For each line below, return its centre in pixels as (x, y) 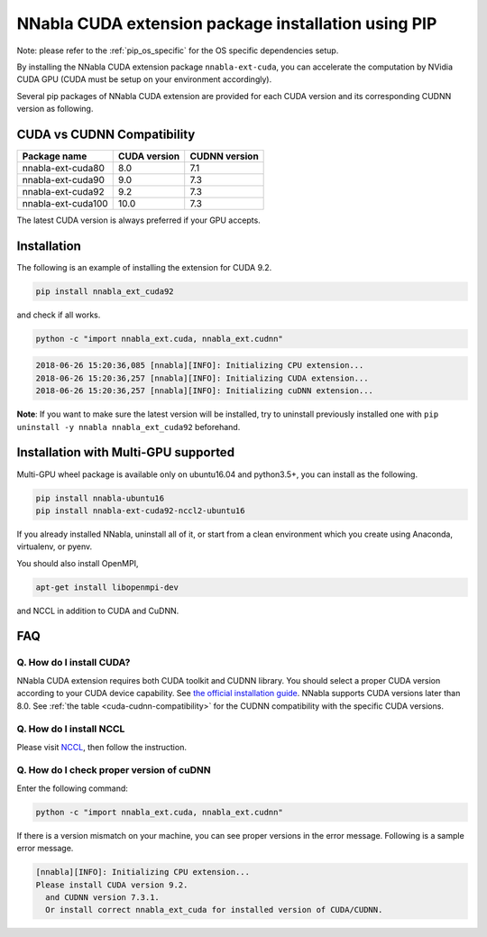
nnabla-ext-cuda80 (64, 169)
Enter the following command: (72, 788)
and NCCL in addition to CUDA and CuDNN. (98, 611)
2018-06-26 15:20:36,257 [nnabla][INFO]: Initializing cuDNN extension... (205, 391)
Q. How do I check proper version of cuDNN (114, 770)
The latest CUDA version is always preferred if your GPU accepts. (138, 220)
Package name (55, 156)
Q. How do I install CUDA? (74, 663)
